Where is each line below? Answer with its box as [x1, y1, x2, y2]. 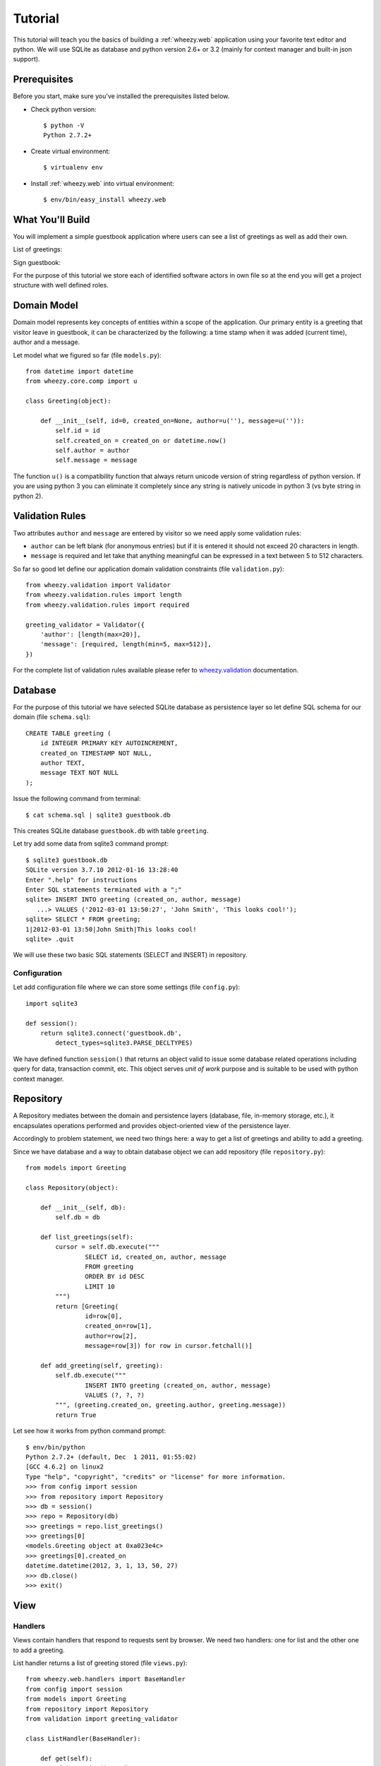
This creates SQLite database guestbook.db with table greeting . [13, 826, 209, 835]
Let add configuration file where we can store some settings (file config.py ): [13, 983, 240, 992]
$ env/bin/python [25, 1443, 85, 1451]
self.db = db [55, 1213, 100, 1221]
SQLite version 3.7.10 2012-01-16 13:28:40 [25, 866, 179, 874]
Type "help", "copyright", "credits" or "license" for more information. [25, 1473, 286, 1481]
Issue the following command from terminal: [13, 795, 141, 803]
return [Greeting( [55, 1302, 119, 1310]
